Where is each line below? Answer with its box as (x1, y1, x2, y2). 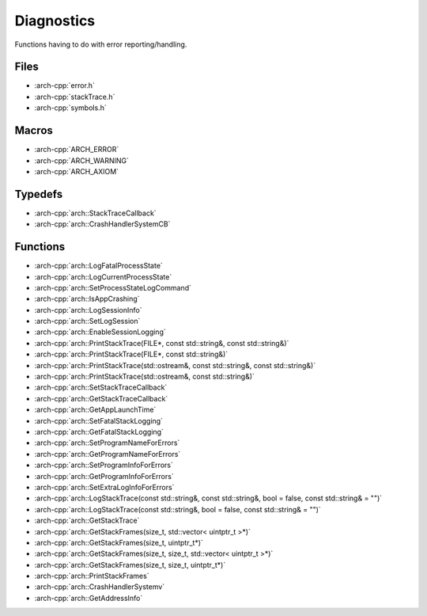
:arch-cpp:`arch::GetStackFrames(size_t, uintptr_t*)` (34, 538, 203, 547)
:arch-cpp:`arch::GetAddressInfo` (34, 593, 143, 603)
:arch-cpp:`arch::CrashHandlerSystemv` (34, 582, 165, 591)
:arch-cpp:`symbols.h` (34, 103, 107, 112)
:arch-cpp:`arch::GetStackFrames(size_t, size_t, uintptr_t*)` (34, 560, 226, 569)
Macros (14, 124, 53, 138)
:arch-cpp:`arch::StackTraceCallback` (34, 208, 157, 218)
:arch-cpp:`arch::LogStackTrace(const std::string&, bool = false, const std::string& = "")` (34, 504, 322, 514)
